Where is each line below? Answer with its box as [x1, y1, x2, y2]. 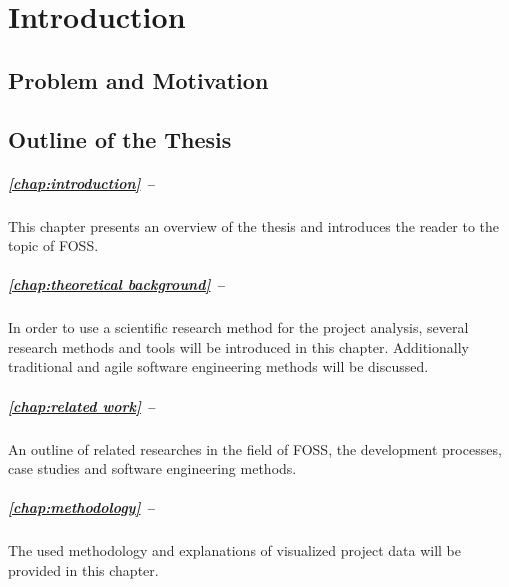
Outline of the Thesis [8, 123, 232, 154]
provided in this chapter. [8, 559, 159, 580]
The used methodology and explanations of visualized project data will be [8, 540, 461, 561]
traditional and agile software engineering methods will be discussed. [8, 356, 429, 377]
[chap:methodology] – [8, 497, 155, 518]
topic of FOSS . [8, 235, 99, 256]
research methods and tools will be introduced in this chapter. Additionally [8, 336, 469, 357]
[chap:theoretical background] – [8, 274, 225, 295]
